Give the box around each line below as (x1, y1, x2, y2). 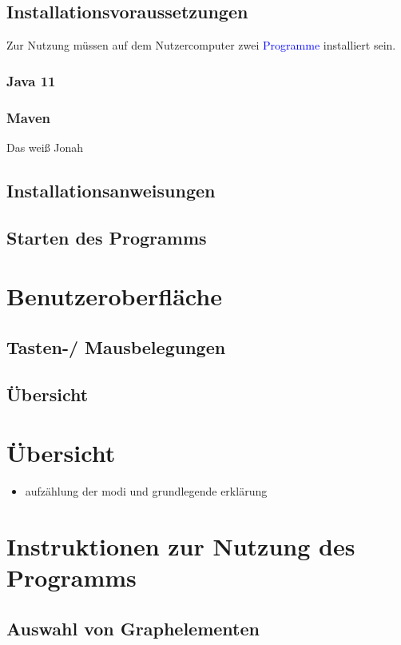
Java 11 (6, 70, 56, 90)
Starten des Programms (6, 225, 207, 249)
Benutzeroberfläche (6, 280, 222, 313)
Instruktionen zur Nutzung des (6, 529, 355, 562)
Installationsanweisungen (6, 177, 216, 202)
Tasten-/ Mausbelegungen (6, 334, 226, 359)
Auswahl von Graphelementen (6, 615, 260, 640)
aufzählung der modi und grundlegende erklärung (25, 483, 268, 500)
